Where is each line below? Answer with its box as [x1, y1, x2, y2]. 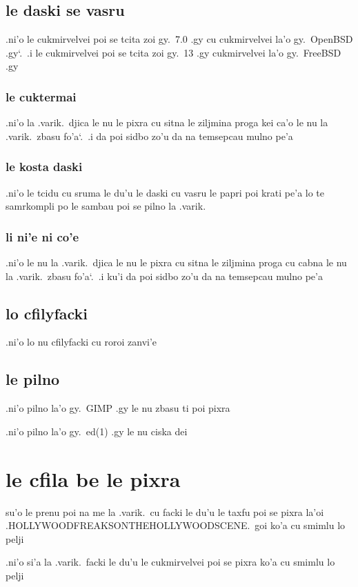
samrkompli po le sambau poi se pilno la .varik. [6, 199, 206, 213]
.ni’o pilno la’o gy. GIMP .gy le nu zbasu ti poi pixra [6, 401, 230, 415]
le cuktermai [6, 88, 77, 105]
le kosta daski [6, 158, 83, 175]
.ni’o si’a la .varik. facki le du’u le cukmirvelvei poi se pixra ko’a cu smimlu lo [6, 555, 335, 569]
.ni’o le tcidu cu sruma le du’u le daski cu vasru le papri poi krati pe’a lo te [6, 185, 325, 199]
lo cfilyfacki [6, 302, 88, 324]
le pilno [6, 368, 60, 390]
